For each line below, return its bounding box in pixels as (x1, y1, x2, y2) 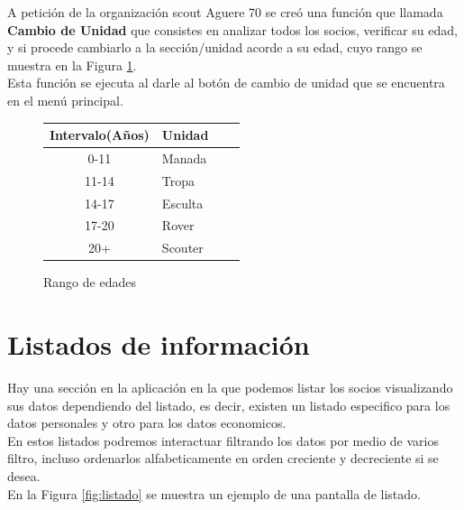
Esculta (161, 193, 204, 212)
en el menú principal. (7, 90, 123, 109)
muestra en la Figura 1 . (7, 55, 137, 74)
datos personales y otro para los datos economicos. (7, 413, 287, 432)
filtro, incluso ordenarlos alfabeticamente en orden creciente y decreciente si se (7, 449, 439, 468)
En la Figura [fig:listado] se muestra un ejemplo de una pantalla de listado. (7, 484, 421, 503)
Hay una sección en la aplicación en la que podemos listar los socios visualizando (7, 378, 453, 397)
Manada (161, 148, 207, 167)
